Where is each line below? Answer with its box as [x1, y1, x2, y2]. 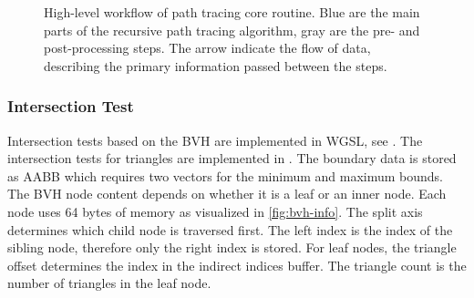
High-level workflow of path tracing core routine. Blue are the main [44, 3, 420, 21]
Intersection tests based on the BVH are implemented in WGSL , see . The [7, 130, 423, 149]
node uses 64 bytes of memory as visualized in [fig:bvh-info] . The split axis [7, 201, 423, 221]
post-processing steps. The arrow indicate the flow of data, [44, 38, 371, 57]
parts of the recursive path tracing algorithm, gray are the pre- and [44, 20, 420, 39]
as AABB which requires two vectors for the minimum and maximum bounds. [7, 166, 443, 185]
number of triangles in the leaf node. [7, 273, 211, 293]
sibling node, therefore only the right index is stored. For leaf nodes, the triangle [7, 238, 457, 257]
